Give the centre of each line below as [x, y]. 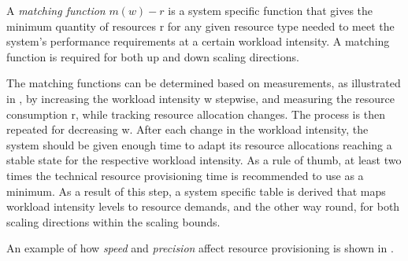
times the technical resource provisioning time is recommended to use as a [185, 175]
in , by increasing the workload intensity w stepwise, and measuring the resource [200, 98]
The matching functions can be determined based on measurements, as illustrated [204, 83]
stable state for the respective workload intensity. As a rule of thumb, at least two [204, 160]
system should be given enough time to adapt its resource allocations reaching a [199, 144]
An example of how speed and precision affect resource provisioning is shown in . [200, 248]
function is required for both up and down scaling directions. [153, 56]
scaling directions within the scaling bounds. [113, 221]
